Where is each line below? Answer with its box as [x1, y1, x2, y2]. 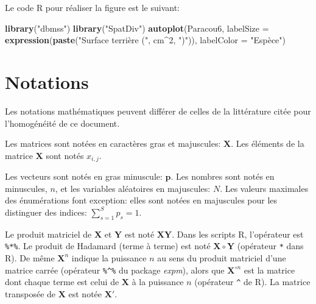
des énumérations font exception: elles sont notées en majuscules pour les [5, 194, 278, 207]
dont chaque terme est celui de [5, 275, 119, 288]
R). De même [5, 251, 55, 264]
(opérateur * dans [237, 239, 304, 252]
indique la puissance [71, 251, 147, 264]
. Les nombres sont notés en [170, 170, 275, 183]
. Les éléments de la [231, 137, 304, 150]
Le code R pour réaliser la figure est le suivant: [5, 1, 180, 13]
